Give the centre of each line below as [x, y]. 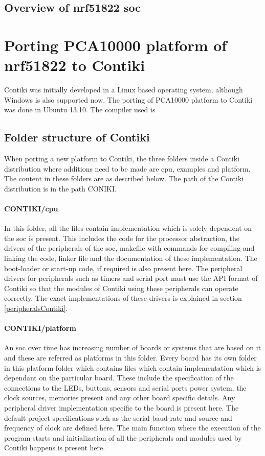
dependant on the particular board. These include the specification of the [119, 378]
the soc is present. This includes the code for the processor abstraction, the [122, 238]
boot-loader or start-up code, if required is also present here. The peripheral [123, 268]
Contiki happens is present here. [55, 448]
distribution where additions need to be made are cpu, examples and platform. [127, 168]
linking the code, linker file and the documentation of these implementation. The [131, 258]
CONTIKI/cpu [31, 209]
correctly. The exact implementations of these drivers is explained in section [123, 298]
